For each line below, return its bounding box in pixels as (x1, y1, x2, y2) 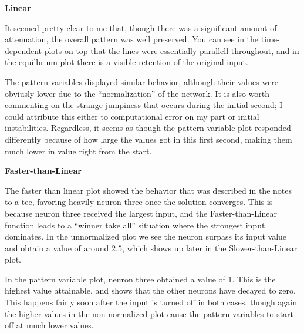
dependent (5, 44, 42, 56)
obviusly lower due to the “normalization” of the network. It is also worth (5, 87, 270, 99)
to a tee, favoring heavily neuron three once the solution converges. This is (5, 196, 273, 208)
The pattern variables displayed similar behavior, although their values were (5, 75, 279, 88)
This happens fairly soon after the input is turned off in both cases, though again (5, 296, 298, 308)
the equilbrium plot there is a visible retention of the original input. (5, 56, 248, 68)
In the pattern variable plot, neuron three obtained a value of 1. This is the (5, 273, 276, 285)
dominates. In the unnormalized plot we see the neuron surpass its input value (5, 230, 287, 243)
